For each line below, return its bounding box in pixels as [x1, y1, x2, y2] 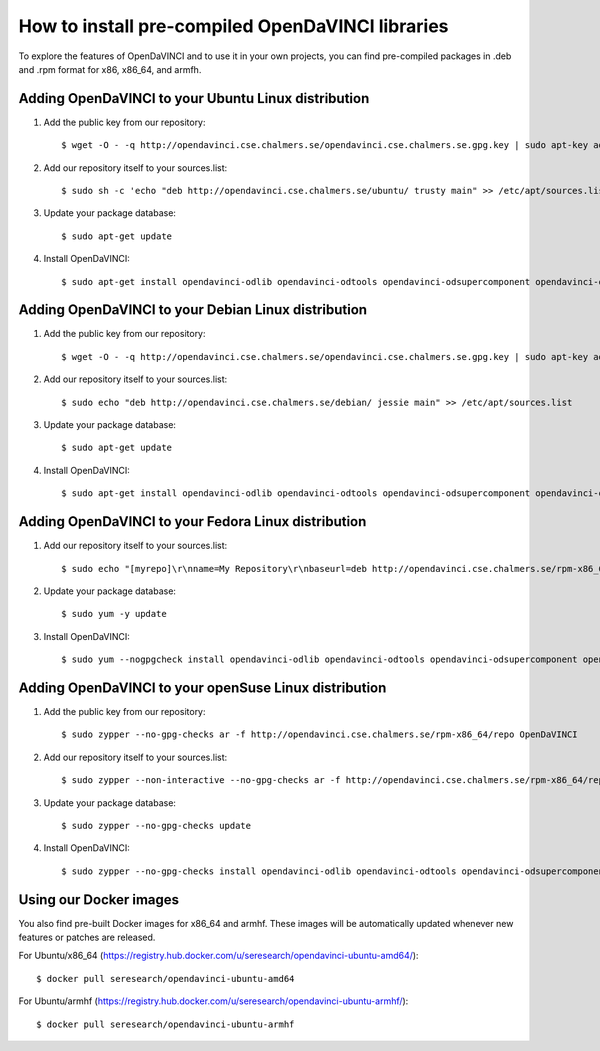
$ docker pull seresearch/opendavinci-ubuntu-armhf [36, 1018, 295, 1030]
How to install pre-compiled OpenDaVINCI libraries [18, 15, 449, 37]
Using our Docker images [18, 891, 180, 908]
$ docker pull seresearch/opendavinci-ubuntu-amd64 [36, 973, 295, 984]
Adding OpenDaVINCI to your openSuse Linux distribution [18, 679, 387, 696]
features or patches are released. [18, 931, 156, 944]
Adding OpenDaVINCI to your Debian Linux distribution [18, 301, 368, 319]
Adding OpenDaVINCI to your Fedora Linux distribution [18, 513, 367, 530]
